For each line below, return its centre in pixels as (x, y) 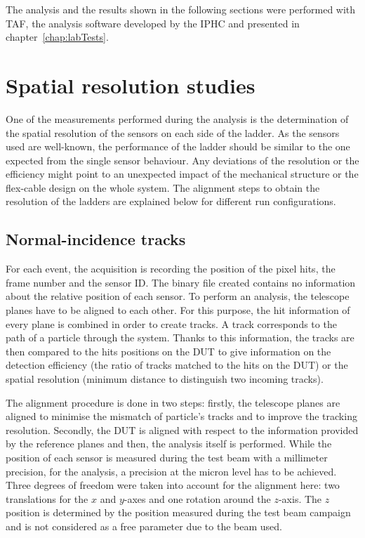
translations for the (47, 498)
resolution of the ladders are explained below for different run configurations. (171, 201)
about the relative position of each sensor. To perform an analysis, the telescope (178, 296)
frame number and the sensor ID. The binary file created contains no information (181, 282)
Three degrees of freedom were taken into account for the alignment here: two (173, 485)
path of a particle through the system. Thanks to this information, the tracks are (180, 337)
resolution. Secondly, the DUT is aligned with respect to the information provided (182, 429)
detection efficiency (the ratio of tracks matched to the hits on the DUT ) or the (177, 365)
